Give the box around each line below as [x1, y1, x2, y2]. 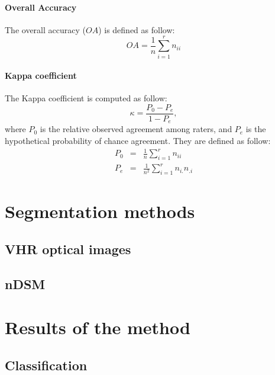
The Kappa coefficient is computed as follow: [5, 92, 167, 104]
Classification [5, 356, 88, 374]
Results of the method [5, 315, 190, 339]
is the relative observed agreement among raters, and [40, 123, 232, 135]
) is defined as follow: [98, 23, 175, 36]
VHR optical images [5, 240, 131, 258]
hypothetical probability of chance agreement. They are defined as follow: [5, 134, 271, 147]
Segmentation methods [5, 199, 195, 223]
